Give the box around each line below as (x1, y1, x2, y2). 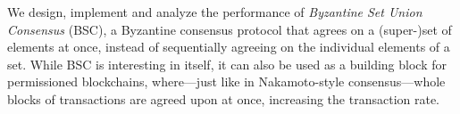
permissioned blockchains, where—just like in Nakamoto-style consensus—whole (7, 72, 446, 91)
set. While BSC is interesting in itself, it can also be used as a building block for (7, 54, 447, 73)
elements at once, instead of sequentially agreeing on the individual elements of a (7, 37, 450, 56)
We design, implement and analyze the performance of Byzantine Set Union (7, 3, 422, 20)
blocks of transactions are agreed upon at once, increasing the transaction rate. (7, 89, 440, 108)
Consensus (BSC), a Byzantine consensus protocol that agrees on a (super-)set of (7, 20, 452, 38)
